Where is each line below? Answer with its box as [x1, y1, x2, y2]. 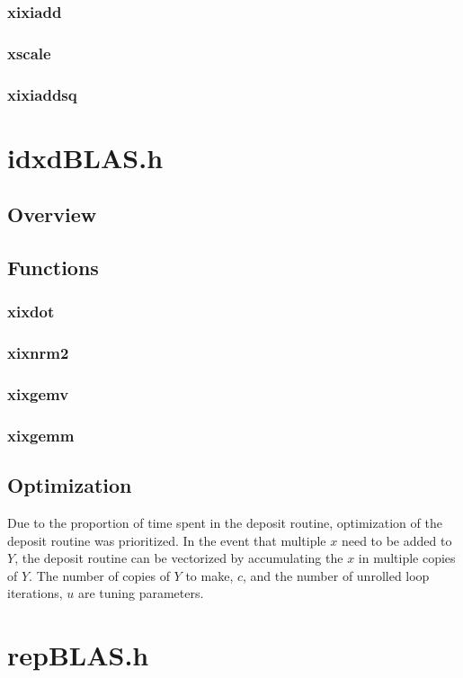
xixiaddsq [7, 83, 77, 105]
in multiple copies [358, 549, 456, 567]
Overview [7, 201, 97, 228]
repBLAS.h [7, 637, 149, 674]
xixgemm [7, 424, 75, 446]
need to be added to [341, 531, 452, 549]
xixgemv [7, 383, 69, 406]
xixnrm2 [7, 342, 69, 364]
